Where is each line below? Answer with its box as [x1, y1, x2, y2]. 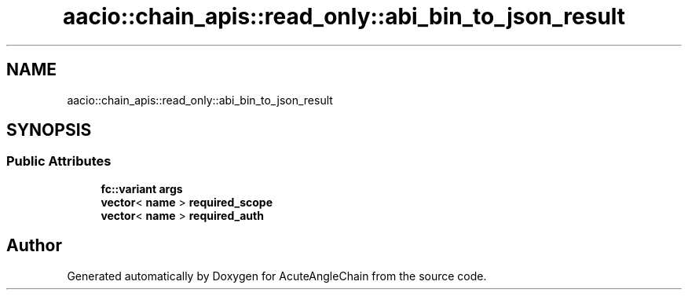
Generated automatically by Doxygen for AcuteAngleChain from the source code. [67, 269, 487, 283]
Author [6, 236, 62, 256]
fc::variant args [101, 181, 183, 196]
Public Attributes [6, 153, 112, 170]
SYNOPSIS [6, 120, 92, 141]
